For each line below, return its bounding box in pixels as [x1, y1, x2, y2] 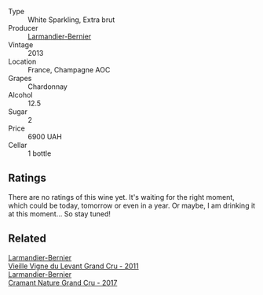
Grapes [8, 74, 32, 83]
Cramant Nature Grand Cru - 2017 [8, 278, 118, 287]
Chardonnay [27, 82, 68, 91]
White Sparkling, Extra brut [27, 15, 115, 24]
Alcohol [8, 90, 33, 99]
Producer [8, 24, 38, 32]
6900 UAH [27, 132, 63, 141]
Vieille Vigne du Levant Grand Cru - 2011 [8, 261, 139, 271]
